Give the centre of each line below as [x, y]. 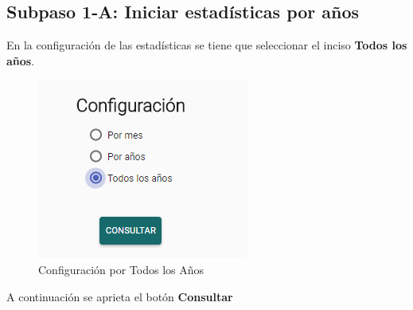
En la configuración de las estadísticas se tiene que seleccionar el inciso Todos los [207, 45]
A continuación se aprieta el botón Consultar [120, 296]
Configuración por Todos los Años [121, 269]
